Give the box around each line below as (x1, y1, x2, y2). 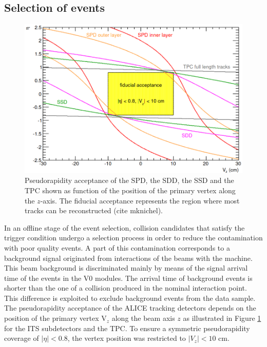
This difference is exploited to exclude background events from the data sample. (4, 292, 256, 303)
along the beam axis (111, 313, 175, 323)
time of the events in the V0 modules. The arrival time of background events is (4, 272, 253, 283)
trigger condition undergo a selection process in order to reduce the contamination (4, 232, 263, 243)
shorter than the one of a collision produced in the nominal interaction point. (4, 282, 247, 293)
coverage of (4, 333, 39, 343)
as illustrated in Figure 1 (183, 313, 261, 323)
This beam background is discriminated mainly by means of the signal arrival (4, 262, 248, 273)
